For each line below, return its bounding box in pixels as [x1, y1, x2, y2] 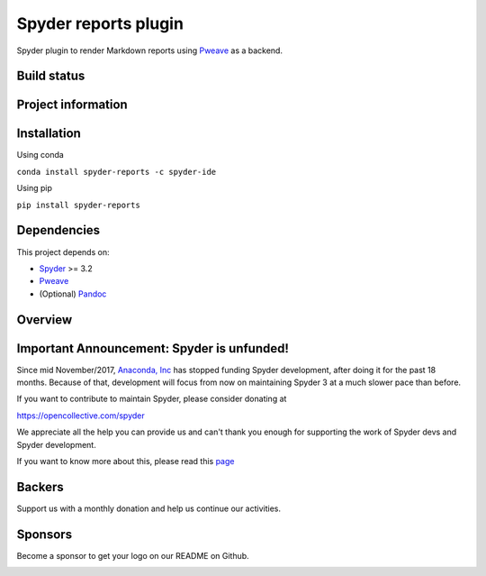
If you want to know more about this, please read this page [16, 456, 235, 466]
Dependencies [16, 223, 101, 238]
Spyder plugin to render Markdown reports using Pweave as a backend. [16, 45, 283, 56]
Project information [16, 97, 128, 113]
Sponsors [16, 526, 72, 542]
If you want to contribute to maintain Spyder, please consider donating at [16, 393, 287, 405]
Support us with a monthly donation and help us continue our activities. [16, 503, 281, 514]
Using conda [16, 150, 65, 160]
